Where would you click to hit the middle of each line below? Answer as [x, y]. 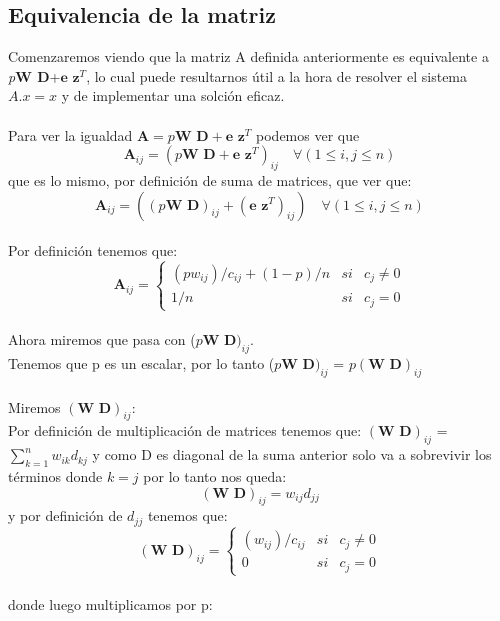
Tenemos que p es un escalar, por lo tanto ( [141, 363]
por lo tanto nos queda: [215, 475]
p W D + [34, 75]
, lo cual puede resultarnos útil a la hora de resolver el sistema [277, 75]
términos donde [55, 475]
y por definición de [65, 515]
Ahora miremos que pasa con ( [102, 339]
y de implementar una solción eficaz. [173, 95]
